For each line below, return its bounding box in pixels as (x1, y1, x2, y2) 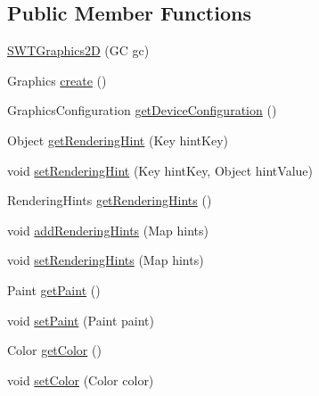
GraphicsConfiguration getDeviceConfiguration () (7, 101, 277, 120)
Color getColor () (7, 341, 102, 359)
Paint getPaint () (7, 280, 101, 299)
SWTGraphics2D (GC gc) (7, 41, 150, 60)
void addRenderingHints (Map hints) (7, 220, 209, 239)
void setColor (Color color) (7, 370, 154, 389)
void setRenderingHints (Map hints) (7, 251, 204, 269)
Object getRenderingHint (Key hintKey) (7, 130, 229, 149)
